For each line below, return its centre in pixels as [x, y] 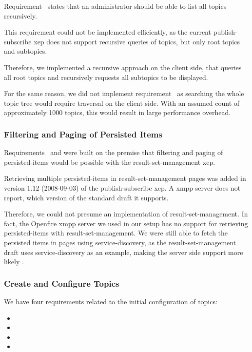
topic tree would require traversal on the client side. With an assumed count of [122, 103]
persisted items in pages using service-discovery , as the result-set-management [120, 242]
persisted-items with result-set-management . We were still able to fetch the [116, 233]
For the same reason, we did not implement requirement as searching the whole [124, 93]
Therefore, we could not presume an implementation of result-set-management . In [126, 214]
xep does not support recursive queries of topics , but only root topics [137, 41]
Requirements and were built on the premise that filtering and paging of [114, 152]
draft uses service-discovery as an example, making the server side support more [124, 252]
